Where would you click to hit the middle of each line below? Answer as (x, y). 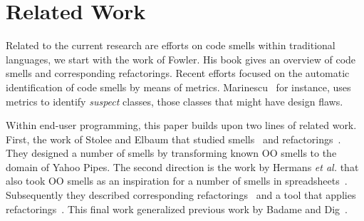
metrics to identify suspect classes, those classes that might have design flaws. (175, 101)
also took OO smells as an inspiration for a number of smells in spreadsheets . (177, 181)
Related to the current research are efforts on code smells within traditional (171, 45)
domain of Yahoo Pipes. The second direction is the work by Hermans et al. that (182, 166)
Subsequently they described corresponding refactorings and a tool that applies (181, 195)
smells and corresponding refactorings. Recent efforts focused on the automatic (178, 73)
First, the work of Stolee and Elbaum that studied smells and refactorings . (173, 139)
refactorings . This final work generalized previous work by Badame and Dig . (177, 209)
